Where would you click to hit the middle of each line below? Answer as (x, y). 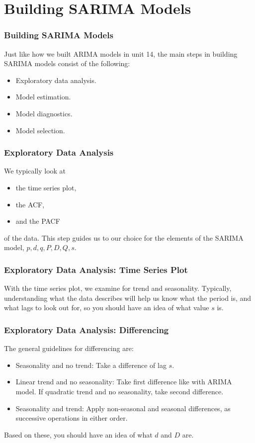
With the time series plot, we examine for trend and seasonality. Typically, (118, 288)
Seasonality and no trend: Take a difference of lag (91, 365)
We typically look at (35, 171)
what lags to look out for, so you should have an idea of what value (107, 308)
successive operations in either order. (72, 418)
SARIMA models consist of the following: (67, 63)
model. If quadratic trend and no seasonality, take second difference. (120, 391)
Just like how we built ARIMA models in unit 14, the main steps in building (121, 53)
